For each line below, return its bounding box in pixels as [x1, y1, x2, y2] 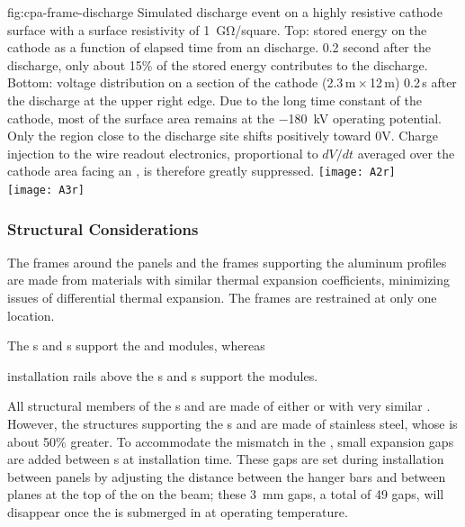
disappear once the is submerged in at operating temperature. [7, 503, 348, 521]
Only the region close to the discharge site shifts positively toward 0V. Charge [7, 126, 438, 145]
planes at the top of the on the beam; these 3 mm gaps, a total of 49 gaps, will [7, 485, 444, 504]
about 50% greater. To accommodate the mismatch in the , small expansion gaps [7, 432, 454, 450]
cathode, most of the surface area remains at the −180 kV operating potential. [7, 108, 442, 127]
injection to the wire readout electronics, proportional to [7, 143, 318, 162]
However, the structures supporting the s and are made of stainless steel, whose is [7, 414, 458, 433]
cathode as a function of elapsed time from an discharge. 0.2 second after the [7, 38, 431, 57]
